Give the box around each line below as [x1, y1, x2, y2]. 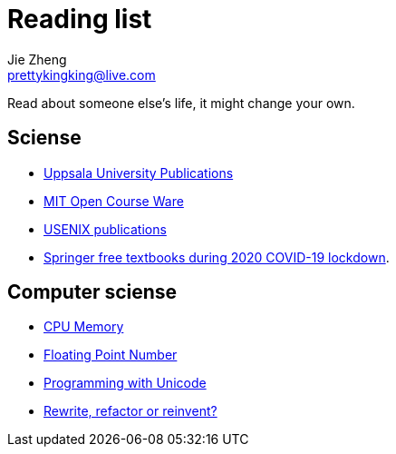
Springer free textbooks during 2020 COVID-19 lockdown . [43, 249, 390, 265]
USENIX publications [43, 221, 167, 237]
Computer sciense [7, 281, 178, 304]
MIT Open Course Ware [43, 192, 184, 209]
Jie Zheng [7, 51, 67, 67]
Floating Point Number [43, 347, 178, 363]
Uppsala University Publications [43, 164, 234, 181]
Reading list [7, 4, 152, 35]
